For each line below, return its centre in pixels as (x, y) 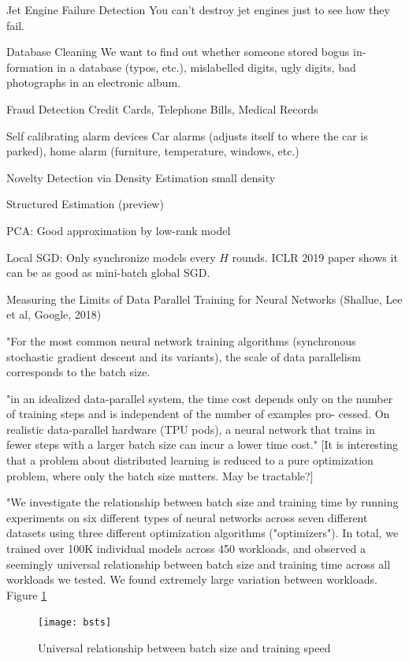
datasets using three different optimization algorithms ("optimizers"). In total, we (203, 533)
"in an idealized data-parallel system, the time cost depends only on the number (200, 398)
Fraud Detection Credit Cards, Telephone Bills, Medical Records (162, 108)
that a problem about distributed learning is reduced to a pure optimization (190, 460)
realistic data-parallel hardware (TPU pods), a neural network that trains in (191, 429)
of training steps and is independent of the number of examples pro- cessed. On (198, 414)
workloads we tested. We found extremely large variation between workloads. (192, 579)
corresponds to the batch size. (78, 372)
